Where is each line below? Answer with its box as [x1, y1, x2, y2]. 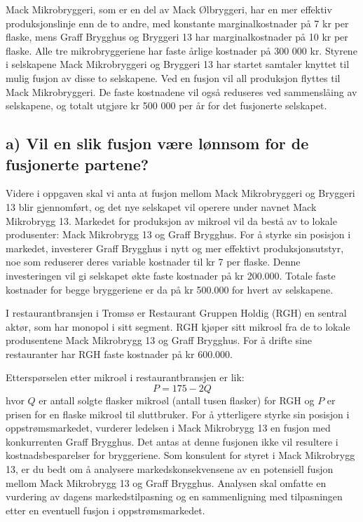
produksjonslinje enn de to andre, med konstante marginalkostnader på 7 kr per [6, 15, 349, 30]
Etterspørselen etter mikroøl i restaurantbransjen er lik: [6, 370, 245, 385]
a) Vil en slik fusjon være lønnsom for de [6, 132, 309, 154]
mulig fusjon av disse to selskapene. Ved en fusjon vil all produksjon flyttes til [6, 70, 341, 85]
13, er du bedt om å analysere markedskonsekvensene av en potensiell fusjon [6, 462, 334, 476]
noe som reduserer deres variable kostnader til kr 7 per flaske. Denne [6, 254, 301, 269]
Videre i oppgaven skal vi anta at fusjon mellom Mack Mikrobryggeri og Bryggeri [6, 186, 355, 200]
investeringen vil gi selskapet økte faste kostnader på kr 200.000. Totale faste [6, 268, 336, 282]
